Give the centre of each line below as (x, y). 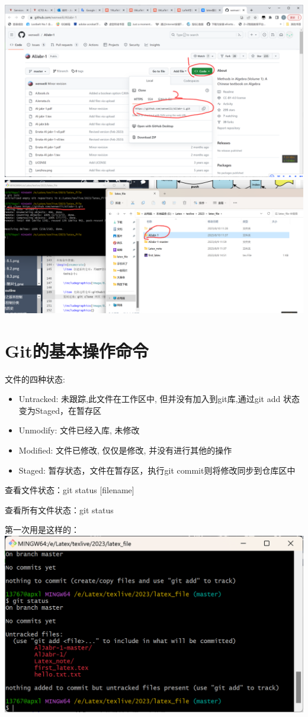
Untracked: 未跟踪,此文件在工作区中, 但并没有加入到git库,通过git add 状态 (159, 399)
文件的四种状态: (35, 379)
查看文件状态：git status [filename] (70, 490)
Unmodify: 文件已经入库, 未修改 (79, 430)
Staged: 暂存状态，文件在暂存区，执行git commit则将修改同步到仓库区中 (157, 470)
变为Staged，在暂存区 (60, 410)
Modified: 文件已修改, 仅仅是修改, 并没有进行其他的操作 (125, 450)
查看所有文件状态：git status (59, 509)
